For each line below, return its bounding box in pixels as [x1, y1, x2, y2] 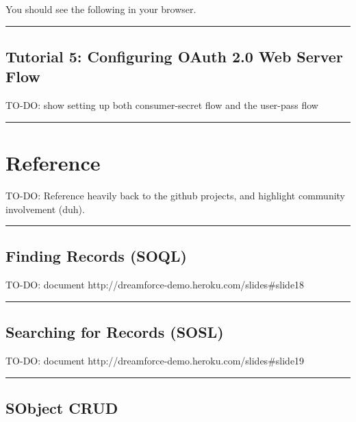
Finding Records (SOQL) [5, 245, 187, 266]
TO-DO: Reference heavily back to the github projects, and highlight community [5, 188, 346, 202]
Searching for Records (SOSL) [5, 321, 224, 343]
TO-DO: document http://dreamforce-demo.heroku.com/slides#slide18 [5, 277, 305, 292]
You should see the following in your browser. [5, 2, 196, 16]
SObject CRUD [5, 397, 118, 419]
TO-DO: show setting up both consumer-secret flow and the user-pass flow [5, 98, 318, 112]
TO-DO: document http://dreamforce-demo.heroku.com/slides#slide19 [5, 353, 305, 368]
